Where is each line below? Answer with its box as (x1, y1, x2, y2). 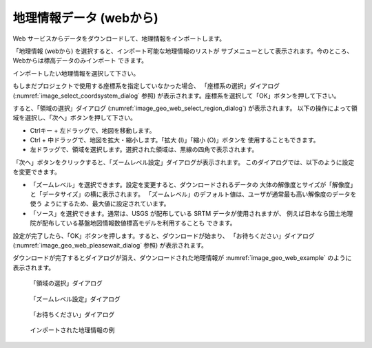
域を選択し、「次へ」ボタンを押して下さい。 (12, 113, 137, 122)
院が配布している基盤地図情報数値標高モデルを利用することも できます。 (30, 219, 237, 227)
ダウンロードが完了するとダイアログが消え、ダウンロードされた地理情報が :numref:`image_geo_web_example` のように (12, 254, 352, 262)
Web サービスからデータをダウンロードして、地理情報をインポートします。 (12, 34, 226, 43)
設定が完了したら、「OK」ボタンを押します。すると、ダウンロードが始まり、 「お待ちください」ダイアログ (12, 231, 315, 240)
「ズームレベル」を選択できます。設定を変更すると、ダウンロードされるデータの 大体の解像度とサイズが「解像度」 (30, 180, 357, 188)
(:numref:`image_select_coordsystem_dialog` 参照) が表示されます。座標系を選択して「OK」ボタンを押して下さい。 (12, 91, 340, 100)
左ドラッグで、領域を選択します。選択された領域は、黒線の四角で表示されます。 (30, 145, 258, 154)
